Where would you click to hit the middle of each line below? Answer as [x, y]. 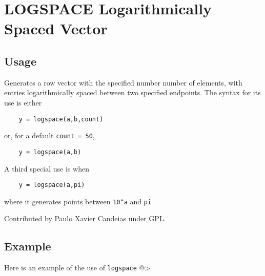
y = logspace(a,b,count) [61, 119]
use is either [23, 102]
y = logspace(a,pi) [52, 185]
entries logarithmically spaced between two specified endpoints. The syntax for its [132, 92]
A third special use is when [47, 168]
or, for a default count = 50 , [49, 135]
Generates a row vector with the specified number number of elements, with [123, 82]
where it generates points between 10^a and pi [78, 201]
